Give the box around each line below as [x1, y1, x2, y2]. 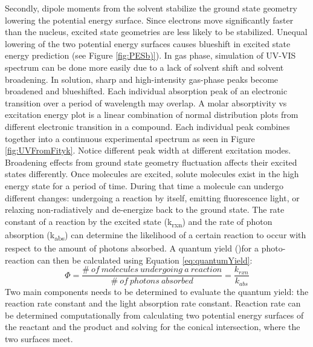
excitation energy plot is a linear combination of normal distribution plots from [5, 108, 298, 121]
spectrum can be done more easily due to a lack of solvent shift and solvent [5, 60, 284, 73]
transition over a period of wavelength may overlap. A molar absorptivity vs [5, 96, 287, 109]
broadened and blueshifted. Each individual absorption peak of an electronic [5, 85, 288, 97]
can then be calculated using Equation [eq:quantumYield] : [37, 253, 253, 266]
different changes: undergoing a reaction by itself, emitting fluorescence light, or [5, 191, 300, 204]
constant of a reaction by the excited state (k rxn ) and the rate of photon [5, 215, 273, 229]
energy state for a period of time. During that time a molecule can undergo [5, 179, 283, 192]
